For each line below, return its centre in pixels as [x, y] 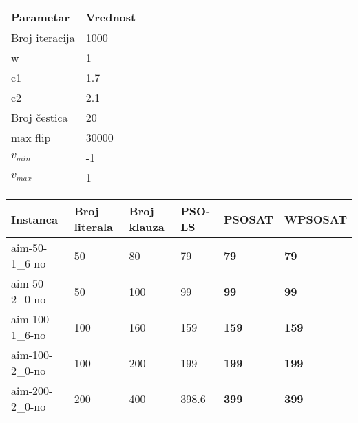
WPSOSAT [315, 219]
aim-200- [32, 390]
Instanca [34, 219]
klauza [147, 227]
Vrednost [111, 17]
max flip [31, 137]
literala [93, 227]
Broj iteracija [43, 37]
